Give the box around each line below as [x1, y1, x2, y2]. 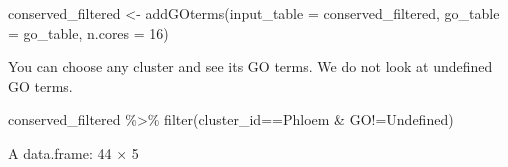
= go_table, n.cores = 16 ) [8, 22, 169, 43]
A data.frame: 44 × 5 [8, 142, 139, 163]
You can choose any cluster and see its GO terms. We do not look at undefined [8, 56, 493, 77]
